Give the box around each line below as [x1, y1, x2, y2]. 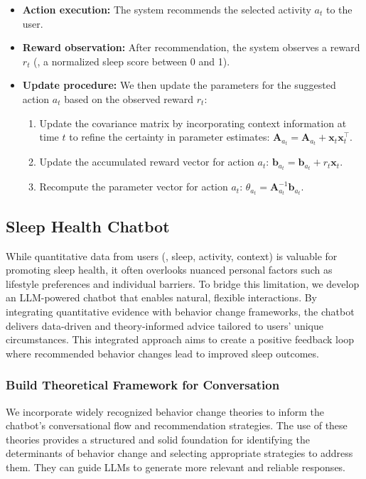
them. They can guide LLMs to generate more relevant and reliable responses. [6, 459, 346, 474]
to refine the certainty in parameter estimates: [69, 129, 270, 144]
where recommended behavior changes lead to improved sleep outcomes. [6, 345, 319, 360]
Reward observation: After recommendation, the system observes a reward [22, 40, 360, 55]
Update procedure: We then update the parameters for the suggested [22, 77, 336, 92]
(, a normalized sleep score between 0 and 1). [33, 53, 230, 68]
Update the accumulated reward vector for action [39, 154, 254, 169]
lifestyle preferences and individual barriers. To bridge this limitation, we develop [6, 276, 360, 291]
